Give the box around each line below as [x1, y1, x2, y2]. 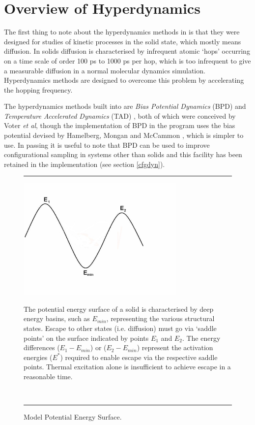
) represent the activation [137, 342, 213, 353]
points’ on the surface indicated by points [24, 332, 149, 343]
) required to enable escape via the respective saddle [60, 352, 218, 362]
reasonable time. [24, 371, 73, 381]
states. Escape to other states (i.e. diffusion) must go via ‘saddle [24, 323, 217, 333]
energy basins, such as [24, 313, 90, 324]
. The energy [182, 332, 221, 343]
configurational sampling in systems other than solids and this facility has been [4, 149, 242, 160]
